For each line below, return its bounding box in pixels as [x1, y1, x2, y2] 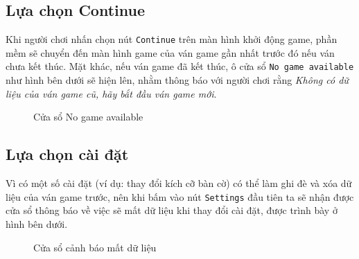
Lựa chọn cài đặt [6, 143, 129, 165]
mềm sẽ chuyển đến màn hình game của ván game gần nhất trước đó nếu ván [6, 45, 335, 60]
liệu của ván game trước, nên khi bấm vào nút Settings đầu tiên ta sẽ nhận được [6, 189, 354, 204]
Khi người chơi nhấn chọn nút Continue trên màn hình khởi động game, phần [6, 32, 338, 46]
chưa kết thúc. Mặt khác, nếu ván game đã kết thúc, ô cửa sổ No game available [6, 59, 354, 73]
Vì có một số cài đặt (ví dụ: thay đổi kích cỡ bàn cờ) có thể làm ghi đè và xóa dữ [6, 176, 352, 190]
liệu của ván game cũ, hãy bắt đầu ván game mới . [6, 86, 217, 100]
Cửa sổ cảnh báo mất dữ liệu [33, 240, 157, 254]
